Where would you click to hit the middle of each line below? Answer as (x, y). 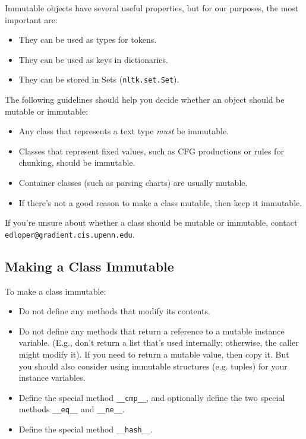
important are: (31, 19)
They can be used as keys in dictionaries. (93, 59)
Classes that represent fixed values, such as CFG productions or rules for (151, 151)
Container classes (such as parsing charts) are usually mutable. (133, 182)
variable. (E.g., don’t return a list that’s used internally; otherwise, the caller (159, 342)
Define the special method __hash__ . (86, 429)
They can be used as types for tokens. (88, 40)
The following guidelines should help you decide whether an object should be (145, 100)
